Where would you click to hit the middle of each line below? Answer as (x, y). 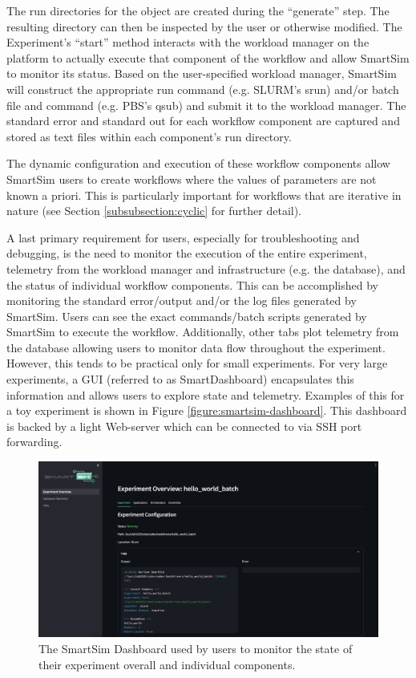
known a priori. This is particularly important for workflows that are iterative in (204, 195)
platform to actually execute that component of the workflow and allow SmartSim (208, 57)
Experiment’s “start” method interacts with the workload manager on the (188, 42)
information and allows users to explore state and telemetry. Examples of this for (206, 394)
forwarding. (34, 442)
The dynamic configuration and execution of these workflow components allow (198, 163)
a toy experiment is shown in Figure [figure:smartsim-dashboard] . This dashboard (207, 410)
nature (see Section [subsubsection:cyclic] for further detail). (154, 211)
